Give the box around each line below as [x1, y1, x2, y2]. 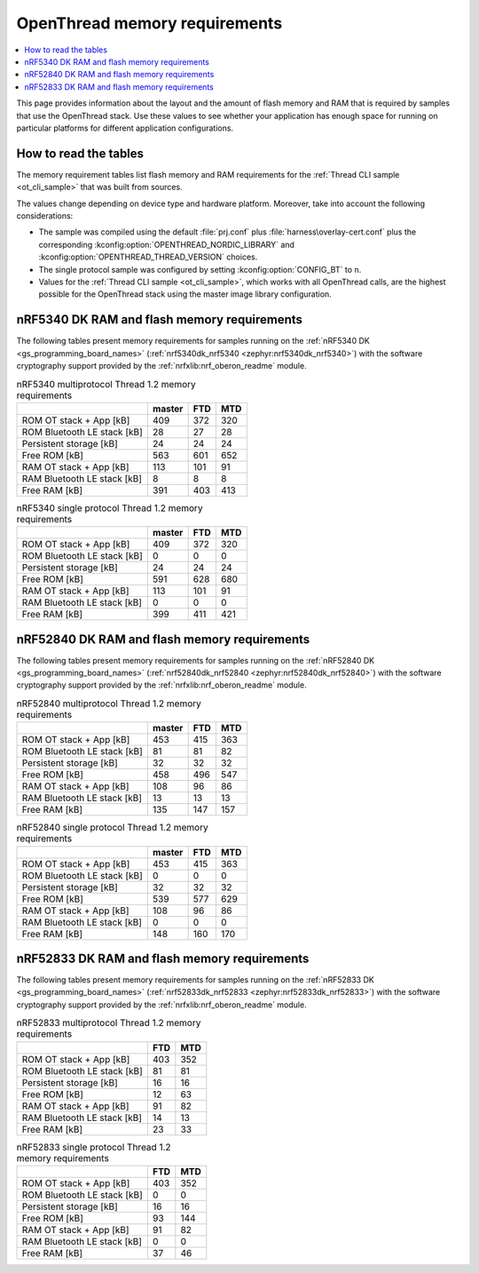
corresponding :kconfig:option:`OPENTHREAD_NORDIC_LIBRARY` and [38, 239, 294, 250]
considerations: [16, 210, 74, 221]
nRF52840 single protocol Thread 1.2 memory [16, 822, 208, 834]
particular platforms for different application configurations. [16, 123, 234, 133]
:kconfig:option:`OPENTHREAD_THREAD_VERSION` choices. [38, 251, 258, 262]
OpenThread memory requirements [16, 13, 283, 33]
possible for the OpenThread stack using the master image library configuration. [38, 289, 332, 299]
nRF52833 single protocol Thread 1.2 [16, 1141, 172, 1153]
